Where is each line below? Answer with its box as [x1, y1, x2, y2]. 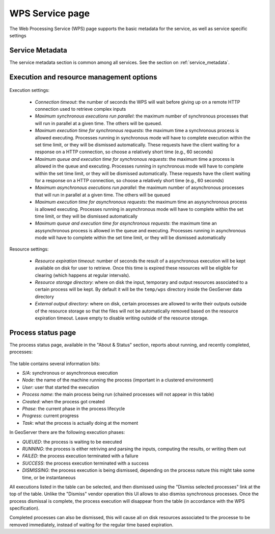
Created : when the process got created [22, 398, 105, 404]
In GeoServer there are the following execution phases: [9, 429, 125, 435]
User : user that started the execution [22, 384, 99, 390]
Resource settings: [9, 246, 49, 252]
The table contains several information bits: [9, 360, 100, 367]
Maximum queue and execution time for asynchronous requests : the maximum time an [35, 220, 217, 227]
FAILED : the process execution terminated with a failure [22, 453, 139, 459]
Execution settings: [9, 87, 50, 93]
